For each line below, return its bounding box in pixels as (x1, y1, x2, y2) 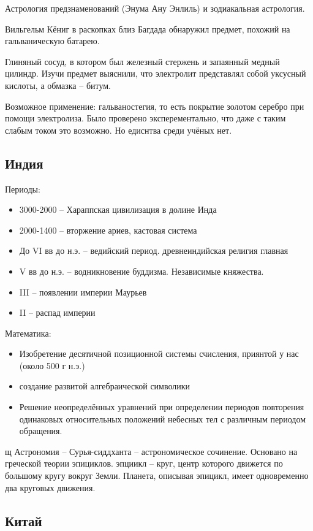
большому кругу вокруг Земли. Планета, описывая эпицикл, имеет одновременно (5, 469, 309, 482)
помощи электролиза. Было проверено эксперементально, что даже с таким (5, 112, 286, 124)
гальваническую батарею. (5, 34, 100, 47)
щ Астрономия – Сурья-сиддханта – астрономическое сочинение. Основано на (5, 445, 298, 457)
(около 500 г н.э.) (19, 359, 85, 372)
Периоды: (5, 182, 40, 195)
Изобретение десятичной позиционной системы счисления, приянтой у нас (19, 347, 299, 360)
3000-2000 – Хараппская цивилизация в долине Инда (19, 203, 217, 216)
